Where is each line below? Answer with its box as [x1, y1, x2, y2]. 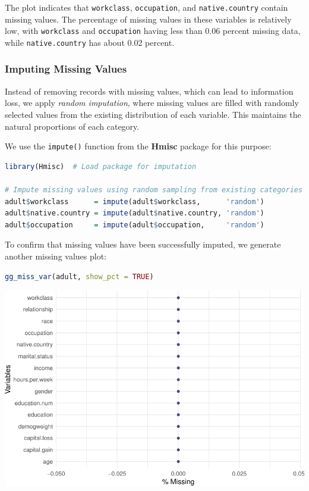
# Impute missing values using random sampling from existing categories [5, 186, 303, 194]
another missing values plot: [5, 249, 106, 262]
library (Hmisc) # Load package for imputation [5, 162, 197, 171]
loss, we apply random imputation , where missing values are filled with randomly [5, 96, 299, 109]
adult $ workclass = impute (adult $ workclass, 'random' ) [5, 197, 264, 206]
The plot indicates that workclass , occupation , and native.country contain [5, 1, 288, 13]
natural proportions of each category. [5, 120, 140, 132]
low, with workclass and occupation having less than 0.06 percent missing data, [5, 24, 301, 37]
